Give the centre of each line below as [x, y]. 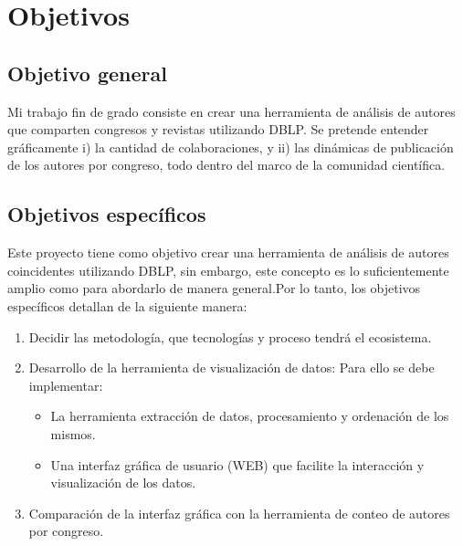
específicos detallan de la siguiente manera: [127, 305]
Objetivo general [87, 73]
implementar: [66, 385]
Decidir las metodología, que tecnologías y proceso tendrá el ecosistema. [230, 336]
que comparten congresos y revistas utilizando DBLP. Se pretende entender [218, 129]
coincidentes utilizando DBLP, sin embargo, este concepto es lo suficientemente [228, 270]
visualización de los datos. [123, 483]
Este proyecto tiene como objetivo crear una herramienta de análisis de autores [228, 252]
